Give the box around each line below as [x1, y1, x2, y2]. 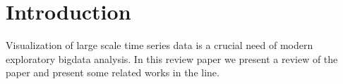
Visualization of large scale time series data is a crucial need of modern [6, 38, 313, 52]
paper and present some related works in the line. [6, 65, 219, 80]
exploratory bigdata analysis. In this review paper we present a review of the [6, 51, 338, 66]
